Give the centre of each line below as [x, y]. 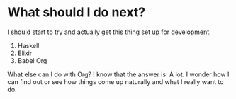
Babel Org [32, 60]
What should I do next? [77, 12]
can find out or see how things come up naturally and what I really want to [116, 81]
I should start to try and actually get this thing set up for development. [109, 32]
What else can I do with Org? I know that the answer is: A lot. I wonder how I [118, 74]
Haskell [28, 45]
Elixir [25, 53]
